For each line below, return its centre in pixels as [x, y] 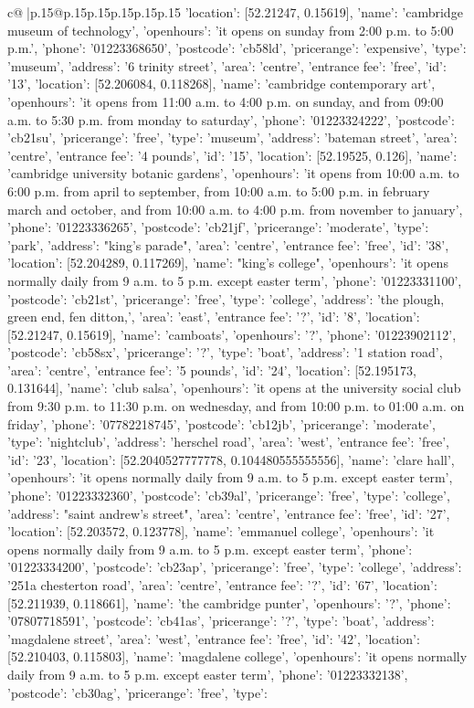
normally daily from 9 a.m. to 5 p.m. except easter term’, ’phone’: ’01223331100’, [235, 280]
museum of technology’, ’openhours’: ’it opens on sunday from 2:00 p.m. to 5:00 [231, 30]
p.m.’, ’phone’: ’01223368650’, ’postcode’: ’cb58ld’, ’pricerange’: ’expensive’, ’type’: [237, 48]
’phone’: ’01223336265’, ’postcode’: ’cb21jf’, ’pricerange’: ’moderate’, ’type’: [218, 227]
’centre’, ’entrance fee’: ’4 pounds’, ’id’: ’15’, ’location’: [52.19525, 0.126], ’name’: [232, 155]
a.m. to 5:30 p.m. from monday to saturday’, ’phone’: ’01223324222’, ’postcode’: [231, 119]
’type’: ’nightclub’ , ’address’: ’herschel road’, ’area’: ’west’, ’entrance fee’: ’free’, [228, 442]
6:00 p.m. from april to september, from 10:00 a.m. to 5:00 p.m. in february [219, 190]
